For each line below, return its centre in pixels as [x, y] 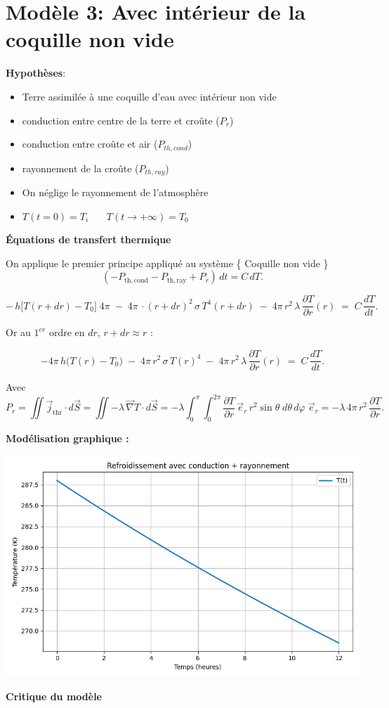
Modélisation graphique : [67, 438]
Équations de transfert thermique [88, 239]
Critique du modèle [54, 696]
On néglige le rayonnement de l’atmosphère [115, 192]
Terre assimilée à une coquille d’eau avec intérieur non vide [149, 96]
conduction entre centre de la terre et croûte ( [121, 120]
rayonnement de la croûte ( [80, 168]
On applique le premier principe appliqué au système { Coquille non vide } [167, 263]
